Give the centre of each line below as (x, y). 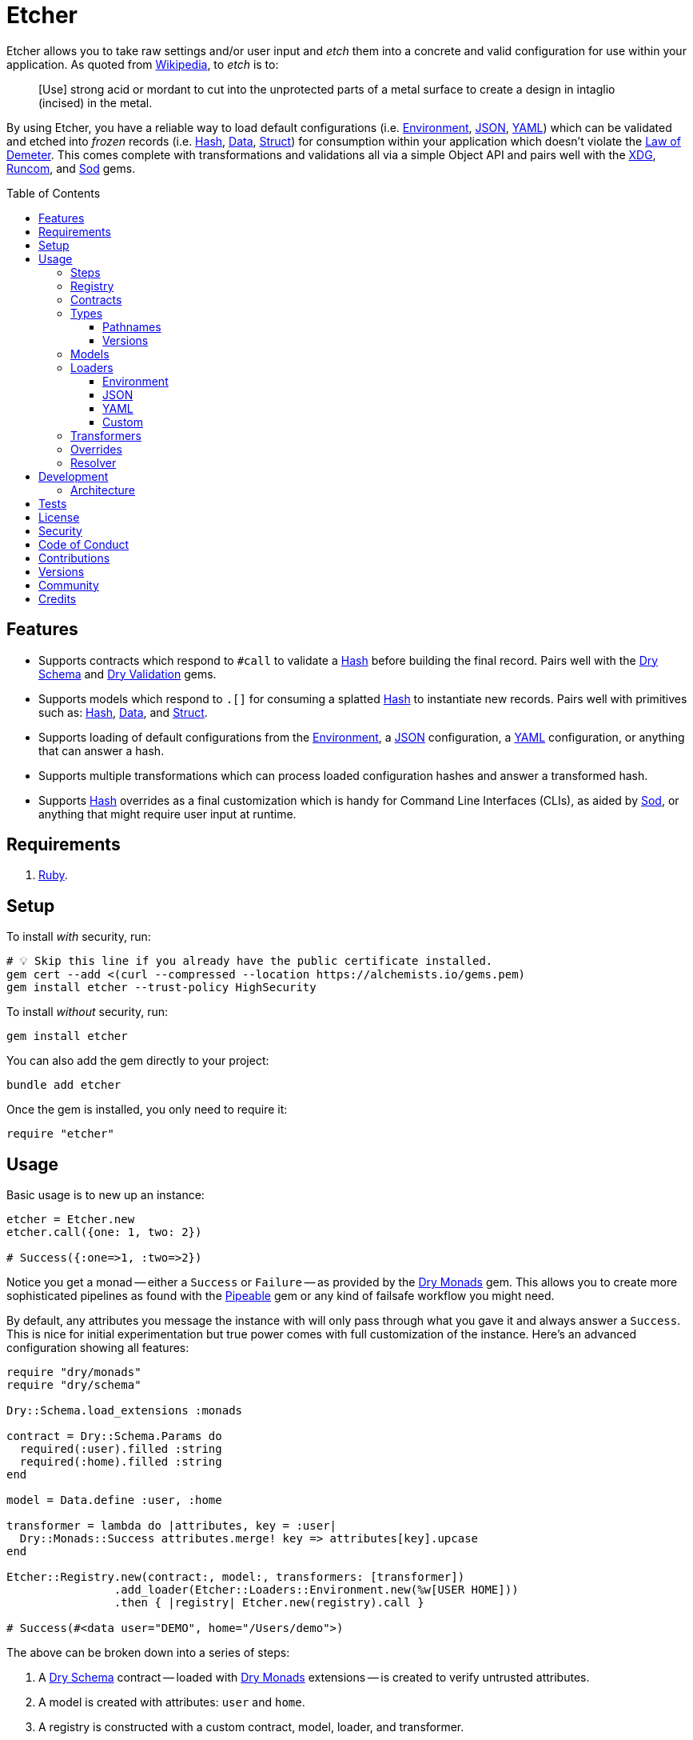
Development (74, 476)
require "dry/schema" (74, 1385)
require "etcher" (60, 1134)
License (59, 517)
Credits (58, 598)
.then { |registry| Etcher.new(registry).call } (269, 1603)
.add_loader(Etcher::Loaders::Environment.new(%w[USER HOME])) (316, 1590)
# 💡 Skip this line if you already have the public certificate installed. (250, 961)
